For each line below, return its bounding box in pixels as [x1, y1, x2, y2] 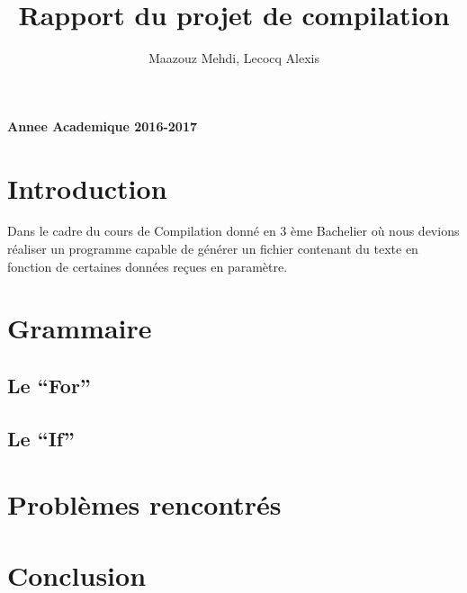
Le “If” [7, 424, 75, 452]
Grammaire [7, 310, 152, 346]
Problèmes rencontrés [7, 486, 282, 523]
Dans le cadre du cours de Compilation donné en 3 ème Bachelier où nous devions [7, 221, 460, 240]
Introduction [7, 169, 167, 206]
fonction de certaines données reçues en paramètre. [7, 256, 288, 275]
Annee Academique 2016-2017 [7, 116, 198, 135]
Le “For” [7, 371, 91, 399]
